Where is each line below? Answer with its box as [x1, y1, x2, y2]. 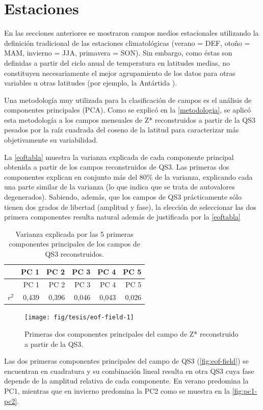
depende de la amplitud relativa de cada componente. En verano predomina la [4, 375, 249, 386]
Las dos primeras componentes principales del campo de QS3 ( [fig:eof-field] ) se [4, 356, 249, 366]
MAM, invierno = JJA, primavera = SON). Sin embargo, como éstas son [4, 47, 232, 58]
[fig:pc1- [232, 386, 257, 396]
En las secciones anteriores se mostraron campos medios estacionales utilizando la [4, 28, 259, 38]
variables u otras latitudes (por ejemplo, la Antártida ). [4, 77, 177, 88]
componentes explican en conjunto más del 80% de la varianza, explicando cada [4, 171, 253, 182]
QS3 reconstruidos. [45, 249, 104, 259]
